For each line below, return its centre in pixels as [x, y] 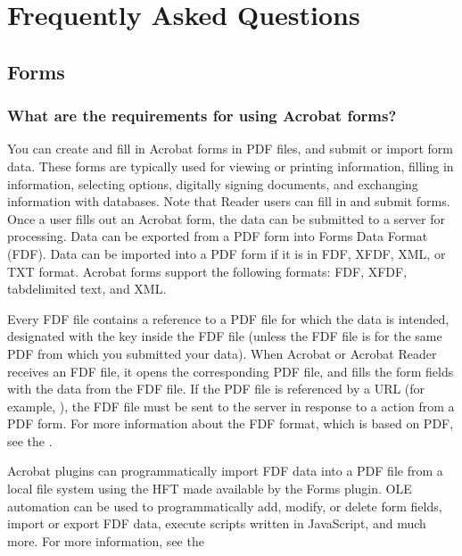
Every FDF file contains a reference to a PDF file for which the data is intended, [228, 318]
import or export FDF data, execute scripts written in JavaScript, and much [217, 523]
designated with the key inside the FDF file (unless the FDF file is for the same [225, 336]
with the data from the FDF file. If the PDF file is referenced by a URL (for [216, 389]
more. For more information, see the [106, 540]
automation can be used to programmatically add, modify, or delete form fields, [225, 506]
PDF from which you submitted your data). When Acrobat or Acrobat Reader [222, 353]
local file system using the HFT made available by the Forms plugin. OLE [210, 489]
